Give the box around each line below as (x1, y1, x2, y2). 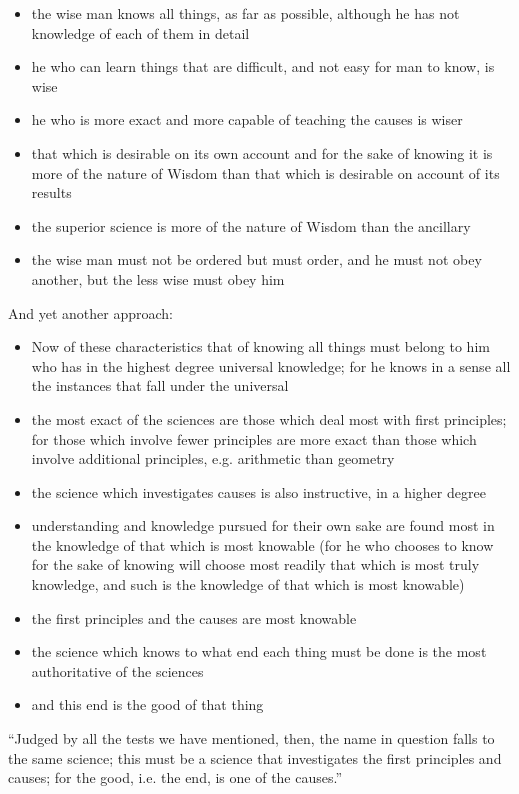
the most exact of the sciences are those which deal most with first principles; (31, 408, 507, 429)
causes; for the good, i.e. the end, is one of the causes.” (8, 767, 343, 788)
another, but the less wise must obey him (31, 268, 285, 289)
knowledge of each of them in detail (31, 22, 250, 43)
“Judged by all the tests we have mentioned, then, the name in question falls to (8, 728, 495, 749)
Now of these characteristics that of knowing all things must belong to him (31, 336, 490, 357)
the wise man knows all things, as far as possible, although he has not (31, 3, 460, 23)
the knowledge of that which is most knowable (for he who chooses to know (31, 534, 494, 555)
